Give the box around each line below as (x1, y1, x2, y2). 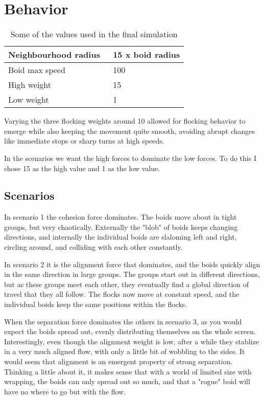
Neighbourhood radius (8, 49, 100, 61)
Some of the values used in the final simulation (10, 28, 178, 40)
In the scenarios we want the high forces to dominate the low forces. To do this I (4, 152, 256, 163)
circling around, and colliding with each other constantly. (4, 242, 183, 252)
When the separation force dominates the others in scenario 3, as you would (4, 316, 242, 326)
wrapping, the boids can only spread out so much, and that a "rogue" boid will (4, 376, 250, 387)
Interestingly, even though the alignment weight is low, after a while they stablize (4, 336, 259, 346)
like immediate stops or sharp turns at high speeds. (4, 135, 164, 146)
